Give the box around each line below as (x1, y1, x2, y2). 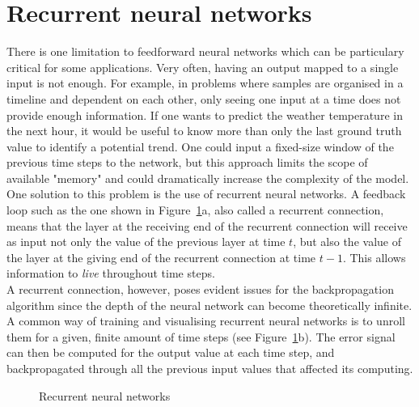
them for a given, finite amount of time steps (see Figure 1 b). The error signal (6, 328, 396, 345)
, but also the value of (293, 233, 401, 250)
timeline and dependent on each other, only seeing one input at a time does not (6, 90, 401, 107)
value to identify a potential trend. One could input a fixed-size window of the (6, 138, 394, 155)
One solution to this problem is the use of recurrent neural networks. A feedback (6, 185, 406, 202)
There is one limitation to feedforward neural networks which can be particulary (6, 43, 404, 60)
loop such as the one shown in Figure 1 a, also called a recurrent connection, (6, 201, 384, 218)
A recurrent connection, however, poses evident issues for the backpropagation (6, 281, 394, 298)
